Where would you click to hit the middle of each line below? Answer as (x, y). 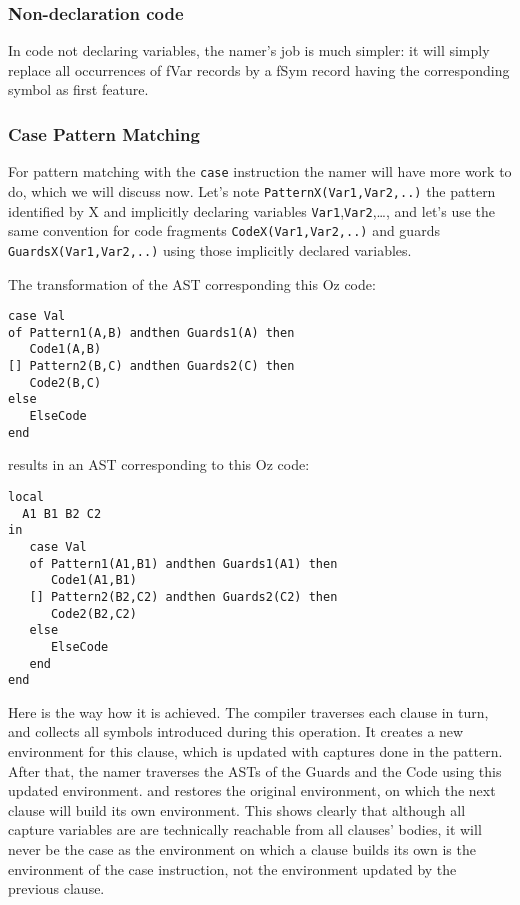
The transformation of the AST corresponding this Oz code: (192, 283)
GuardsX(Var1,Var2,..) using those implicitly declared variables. (210, 249)
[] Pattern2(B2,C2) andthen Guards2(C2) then (183, 596)
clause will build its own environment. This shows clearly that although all (237, 809)
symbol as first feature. (78, 89)
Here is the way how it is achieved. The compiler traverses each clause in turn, (248, 711)
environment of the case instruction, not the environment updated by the (232, 868)
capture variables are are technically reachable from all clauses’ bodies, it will (245, 829)
